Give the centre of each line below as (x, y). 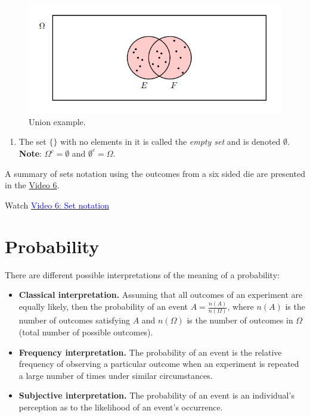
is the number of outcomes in (240, 320)
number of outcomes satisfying (74, 320)
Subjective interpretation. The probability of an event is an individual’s (156, 395)
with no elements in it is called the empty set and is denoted (170, 141)
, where (241, 306)
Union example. (57, 121)
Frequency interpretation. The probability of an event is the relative (150, 352)
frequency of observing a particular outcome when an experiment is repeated (159, 364)
